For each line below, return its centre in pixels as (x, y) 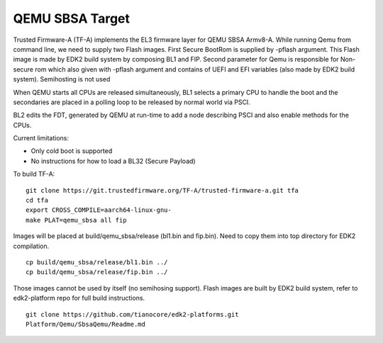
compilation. (31, 246)
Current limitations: (41, 138)
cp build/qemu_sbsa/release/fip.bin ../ (97, 272)
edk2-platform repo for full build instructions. (79, 298)
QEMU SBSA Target (72, 18)
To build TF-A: (34, 174)
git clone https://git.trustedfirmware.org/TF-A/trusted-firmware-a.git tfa (162, 190)
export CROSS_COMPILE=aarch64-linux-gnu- (99, 210)
